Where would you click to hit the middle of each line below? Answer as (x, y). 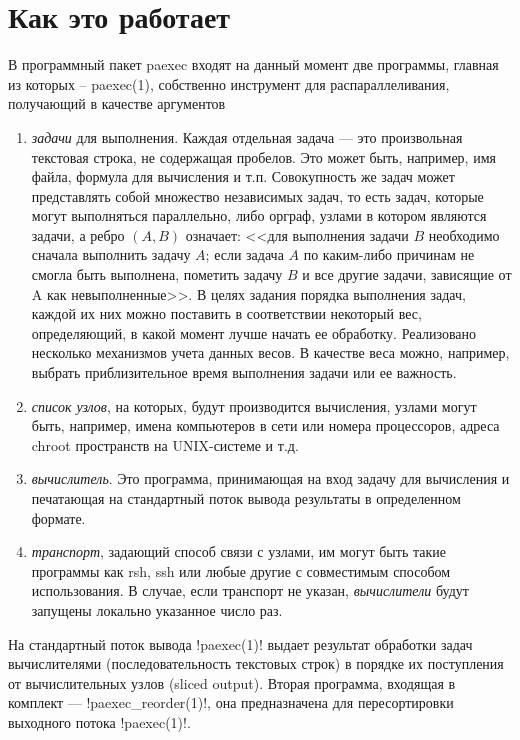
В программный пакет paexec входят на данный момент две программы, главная (253, 64)
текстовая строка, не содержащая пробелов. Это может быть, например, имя (263, 156)
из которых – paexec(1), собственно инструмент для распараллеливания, (229, 83)
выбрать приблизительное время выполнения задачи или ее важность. (244, 372)
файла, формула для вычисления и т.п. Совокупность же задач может (243, 176)
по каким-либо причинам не (389, 254)
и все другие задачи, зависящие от (407, 274)
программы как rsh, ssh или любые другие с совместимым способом (241, 570)
